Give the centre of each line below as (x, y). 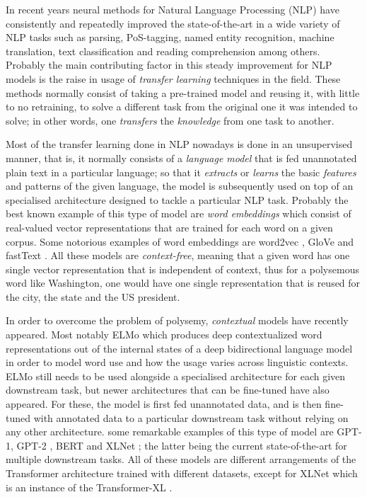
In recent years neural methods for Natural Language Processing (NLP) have (173, 9)
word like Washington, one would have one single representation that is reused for (183, 283)
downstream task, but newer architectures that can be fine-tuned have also (168, 390)
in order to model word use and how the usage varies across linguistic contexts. (177, 362)
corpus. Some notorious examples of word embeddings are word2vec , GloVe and (180, 241)
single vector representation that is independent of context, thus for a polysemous (182, 269)
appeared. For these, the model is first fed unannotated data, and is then (164, 404)
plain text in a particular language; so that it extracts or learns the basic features (181, 172)
